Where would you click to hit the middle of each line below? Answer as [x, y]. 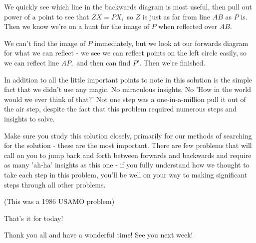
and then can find [104, 62]
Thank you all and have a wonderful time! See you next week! [99, 235]
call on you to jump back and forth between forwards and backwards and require [128, 155]
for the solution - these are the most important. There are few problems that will [128, 145]
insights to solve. [29, 118]
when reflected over [188, 26]
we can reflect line [32, 62]
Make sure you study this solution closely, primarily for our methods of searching [128, 135]
